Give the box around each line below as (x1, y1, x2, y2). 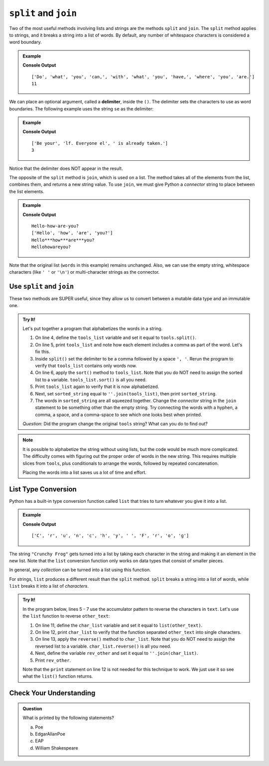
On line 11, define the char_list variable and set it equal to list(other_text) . (35, 622, 203, 628)
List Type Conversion (9, 485, 77, 493)
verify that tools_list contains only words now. (35, 363, 137, 369)
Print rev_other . (35, 657, 71, 663)
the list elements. (9, 188, 44, 194)
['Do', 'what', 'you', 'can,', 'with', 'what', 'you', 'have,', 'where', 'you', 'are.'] (31, 74, 255, 79)
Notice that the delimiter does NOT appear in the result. (9, 165, 123, 171)
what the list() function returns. (22, 673, 93, 679)
